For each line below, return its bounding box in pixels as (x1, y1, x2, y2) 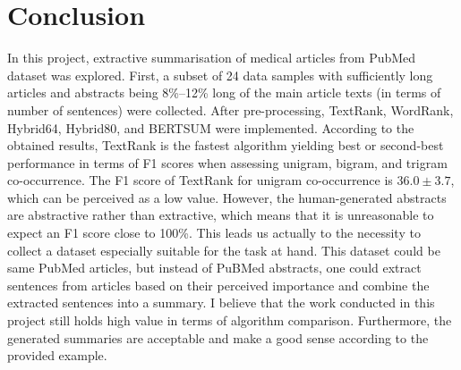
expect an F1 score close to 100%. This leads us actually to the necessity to (7, 223, 421, 242)
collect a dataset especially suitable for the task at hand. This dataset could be (7, 240, 440, 259)
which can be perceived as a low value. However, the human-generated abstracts (7, 188, 447, 206)
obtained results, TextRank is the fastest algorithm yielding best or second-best (7, 136, 444, 155)
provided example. (7, 346, 107, 365)
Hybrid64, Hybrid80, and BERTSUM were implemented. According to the (7, 118, 414, 137)
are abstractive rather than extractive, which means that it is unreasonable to (7, 206, 434, 224)
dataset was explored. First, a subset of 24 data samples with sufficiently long (7, 65, 433, 84)
